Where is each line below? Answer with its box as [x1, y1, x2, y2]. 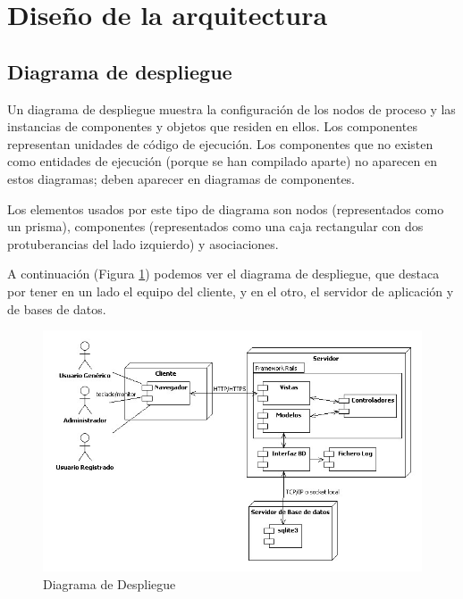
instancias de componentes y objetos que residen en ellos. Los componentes [7, 117, 417, 136]
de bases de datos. [7, 299, 106, 318]
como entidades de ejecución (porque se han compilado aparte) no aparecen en [7, 152, 437, 171]
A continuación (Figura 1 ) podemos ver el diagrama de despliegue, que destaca [7, 264, 440, 283]
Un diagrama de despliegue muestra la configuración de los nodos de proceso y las [7, 99, 456, 118]
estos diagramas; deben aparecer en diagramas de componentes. [7, 169, 356, 187]
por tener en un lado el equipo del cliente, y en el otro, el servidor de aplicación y [7, 281, 454, 300]
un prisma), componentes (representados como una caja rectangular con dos [7, 217, 424, 236]
